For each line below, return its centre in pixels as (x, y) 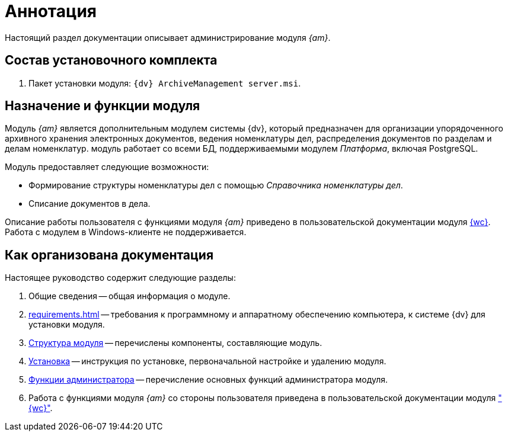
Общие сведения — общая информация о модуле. (130, 296)
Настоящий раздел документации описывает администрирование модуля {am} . (168, 37)
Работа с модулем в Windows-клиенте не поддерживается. (126, 232)
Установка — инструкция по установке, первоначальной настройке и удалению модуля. (207, 361)
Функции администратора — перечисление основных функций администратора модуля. (208, 380)
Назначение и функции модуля (103, 106)
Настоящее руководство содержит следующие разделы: (120, 278)
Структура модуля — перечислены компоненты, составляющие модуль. (175, 343)
